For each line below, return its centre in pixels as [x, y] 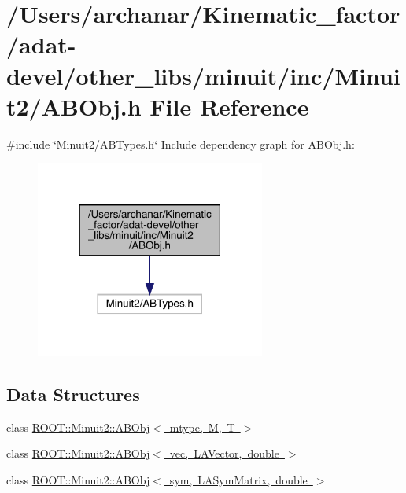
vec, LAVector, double [224, 453]
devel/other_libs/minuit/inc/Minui [203, 75]
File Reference [229, 106]
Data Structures [73, 394]
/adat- [41, 44]
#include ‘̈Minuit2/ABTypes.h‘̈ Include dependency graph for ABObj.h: [181, 143]
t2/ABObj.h [74, 106]
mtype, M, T [202, 427]
